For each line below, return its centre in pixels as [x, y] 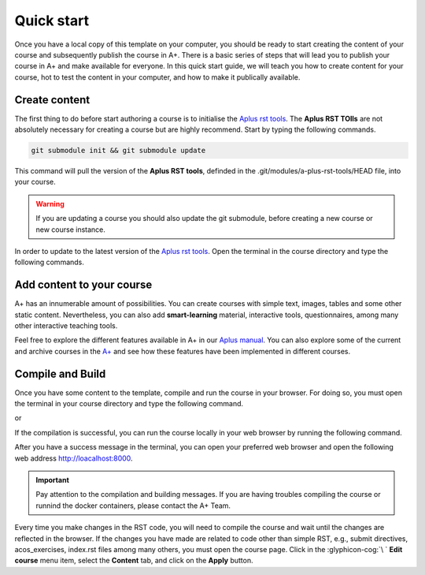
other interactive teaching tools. [66, 326]
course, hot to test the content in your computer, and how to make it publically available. [157, 77]
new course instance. [71, 230]
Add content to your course [83, 285]
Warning [50, 203]
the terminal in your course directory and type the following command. [129, 404]
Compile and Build [60, 373]
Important [53, 480]
